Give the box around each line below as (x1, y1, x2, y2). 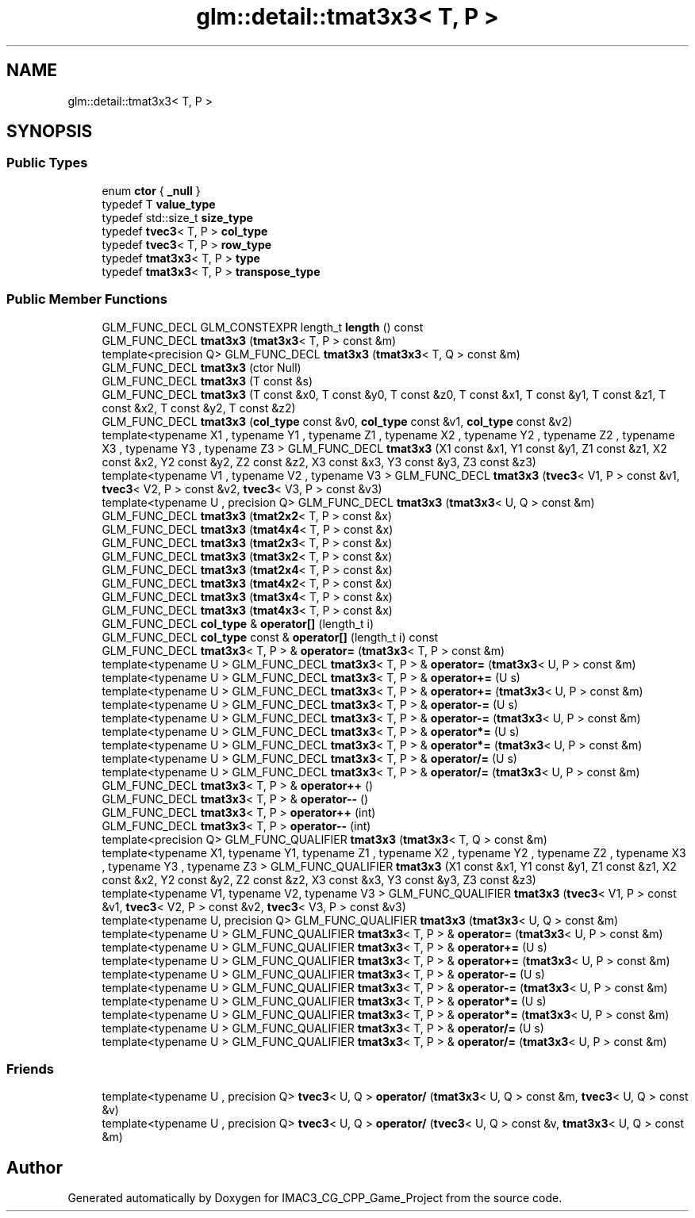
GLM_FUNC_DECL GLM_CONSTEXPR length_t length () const (102, 320, 424, 334)
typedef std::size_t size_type (102, 210, 253, 224)
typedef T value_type (102, 197, 216, 211)
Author (6, 1157, 63, 1178)
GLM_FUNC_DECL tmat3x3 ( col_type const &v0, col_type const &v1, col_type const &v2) (102, 414, 573, 428)
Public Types (6, 155, 88, 171)
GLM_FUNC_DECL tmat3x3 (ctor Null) (102, 360, 301, 374)
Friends (6, 1060, 54, 1077)
